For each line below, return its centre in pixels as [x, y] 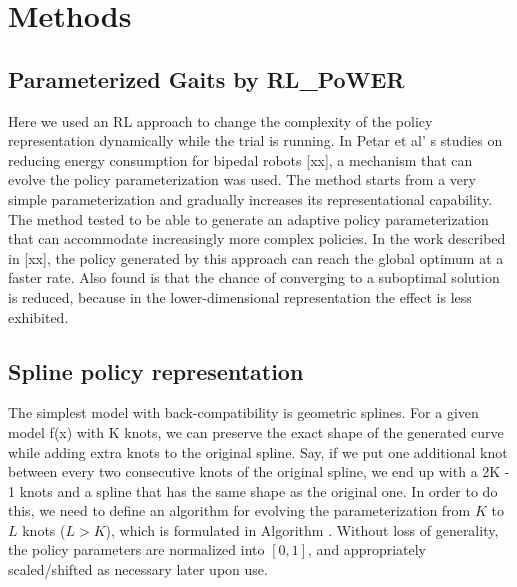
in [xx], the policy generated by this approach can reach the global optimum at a [256, 257]
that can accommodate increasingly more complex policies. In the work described [257, 238]
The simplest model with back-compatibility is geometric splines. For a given [243, 412]
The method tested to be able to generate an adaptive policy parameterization [248, 218]
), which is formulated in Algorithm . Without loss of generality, [302, 529]
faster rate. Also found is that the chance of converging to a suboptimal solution [254, 277]
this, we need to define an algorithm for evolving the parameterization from [239, 510]
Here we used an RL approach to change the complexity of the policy [220, 120]
